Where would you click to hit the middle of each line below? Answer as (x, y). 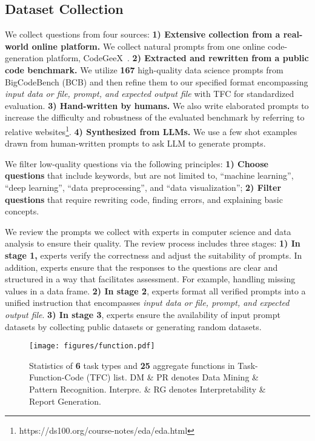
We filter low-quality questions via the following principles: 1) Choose (137, 163)
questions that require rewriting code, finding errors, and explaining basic (144, 199)
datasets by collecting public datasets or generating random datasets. (133, 326)
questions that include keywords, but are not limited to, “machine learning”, (149, 175)
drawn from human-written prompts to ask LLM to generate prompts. (135, 143)
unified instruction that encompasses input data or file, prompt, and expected (147, 303)
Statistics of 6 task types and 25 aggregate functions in (132, 365)
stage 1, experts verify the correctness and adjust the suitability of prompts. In (154, 255)
